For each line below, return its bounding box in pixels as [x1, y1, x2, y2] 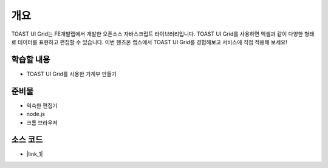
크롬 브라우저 [26, 118, 58, 126]
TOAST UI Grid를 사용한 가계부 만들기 [26, 70, 117, 77]
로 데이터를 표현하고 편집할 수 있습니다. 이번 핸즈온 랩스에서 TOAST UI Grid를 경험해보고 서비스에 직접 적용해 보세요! [11, 38, 288, 45]
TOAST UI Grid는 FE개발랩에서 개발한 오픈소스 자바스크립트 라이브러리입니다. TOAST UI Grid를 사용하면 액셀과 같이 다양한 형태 [11, 30, 315, 37]
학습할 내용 [11, 54, 50, 65]
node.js [26, 111, 46, 118]
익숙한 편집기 [26, 102, 58, 109]
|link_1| [26, 150, 43, 158]
